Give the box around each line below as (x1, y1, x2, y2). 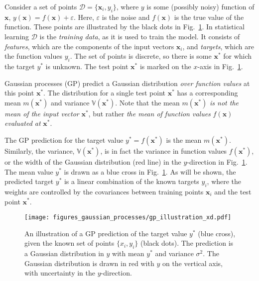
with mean (112, 248, 144, 259)
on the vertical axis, (162, 258, 223, 268)
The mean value (4, 166, 53, 177)
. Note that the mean (115, 97, 180, 107)
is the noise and (102, 11, 150, 22)
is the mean (166, 134, 202, 145)
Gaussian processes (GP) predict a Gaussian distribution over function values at (4, 78, 250, 88)
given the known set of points (24, 238, 115, 248)
